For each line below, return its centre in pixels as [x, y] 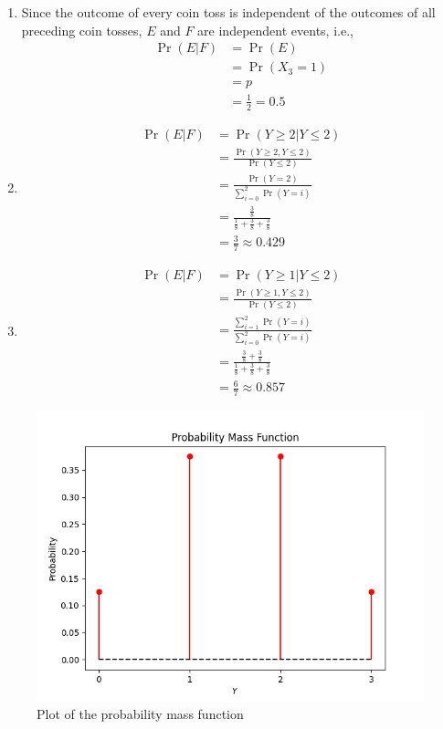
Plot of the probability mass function [140, 714]
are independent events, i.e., [275, 30]
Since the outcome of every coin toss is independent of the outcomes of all [228, 12]
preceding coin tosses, [82, 30]
